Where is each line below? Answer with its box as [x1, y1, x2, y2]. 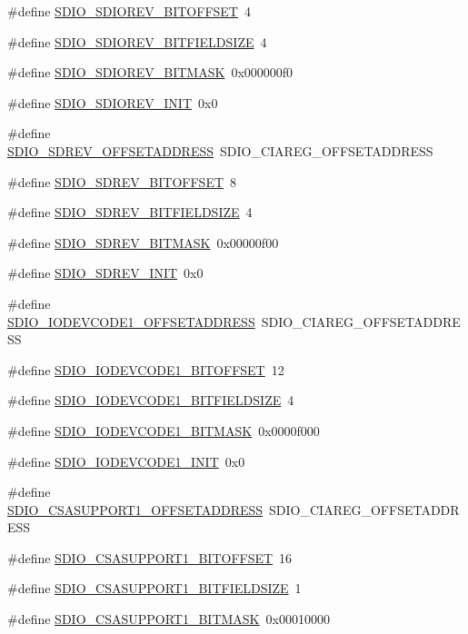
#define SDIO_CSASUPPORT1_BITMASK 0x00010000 [7, 609, 330, 629]
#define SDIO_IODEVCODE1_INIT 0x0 [7, 451, 245, 471]
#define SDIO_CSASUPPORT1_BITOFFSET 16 [7, 548, 293, 567]
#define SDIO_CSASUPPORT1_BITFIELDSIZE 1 [7, 579, 302, 598]
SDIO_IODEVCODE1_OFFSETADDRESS [7, 312, 255, 331]
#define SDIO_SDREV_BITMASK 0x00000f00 [7, 233, 279, 252]
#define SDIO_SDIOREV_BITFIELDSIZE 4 [7, 32, 267, 51]
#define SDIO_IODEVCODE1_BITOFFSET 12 [7, 360, 284, 379]
